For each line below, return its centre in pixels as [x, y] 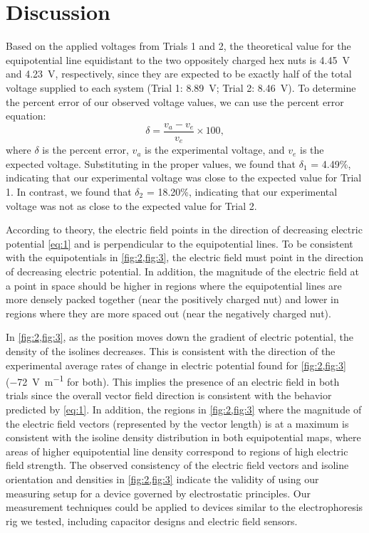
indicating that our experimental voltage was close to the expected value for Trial [184, 178]
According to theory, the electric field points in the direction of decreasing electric [184, 229]
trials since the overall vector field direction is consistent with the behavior [169, 395]
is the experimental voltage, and [215, 150]
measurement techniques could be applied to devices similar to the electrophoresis [184, 507]
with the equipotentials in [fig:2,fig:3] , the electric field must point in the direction [184, 257]
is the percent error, [85, 150]
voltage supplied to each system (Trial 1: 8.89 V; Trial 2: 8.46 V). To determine [181, 87]
